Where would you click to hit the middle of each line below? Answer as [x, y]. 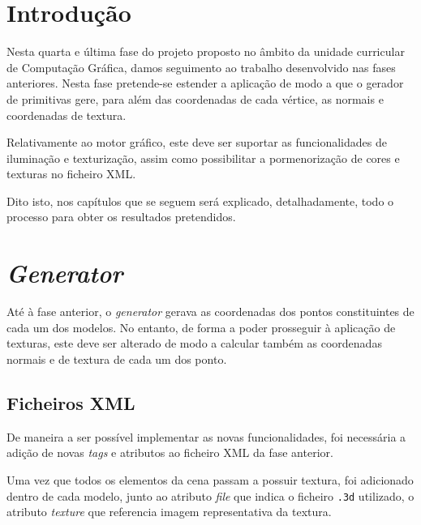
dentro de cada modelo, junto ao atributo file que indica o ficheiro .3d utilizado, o [210, 495]
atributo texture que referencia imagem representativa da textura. [169, 512]
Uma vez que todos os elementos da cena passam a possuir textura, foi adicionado [210, 479]
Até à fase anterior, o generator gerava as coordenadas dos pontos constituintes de [210, 312]
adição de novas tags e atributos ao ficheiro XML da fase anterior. [170, 452]
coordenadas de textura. [67, 115]
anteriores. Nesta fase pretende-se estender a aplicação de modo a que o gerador [205, 83]
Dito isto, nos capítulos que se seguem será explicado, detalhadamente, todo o [200, 201]
